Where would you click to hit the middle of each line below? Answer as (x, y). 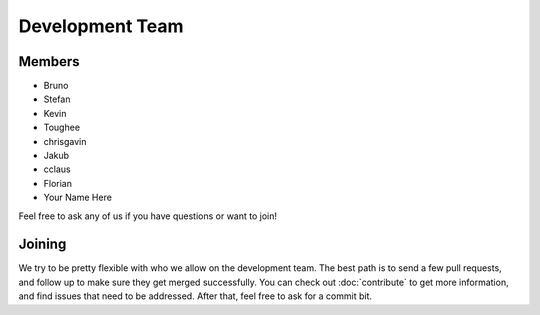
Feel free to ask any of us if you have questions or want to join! (148, 216)
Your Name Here (77, 197)
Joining (42, 244)
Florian (57, 183)
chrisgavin (65, 141)
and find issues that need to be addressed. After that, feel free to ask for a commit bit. (195, 296)
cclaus (57, 169)
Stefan (57, 99)
